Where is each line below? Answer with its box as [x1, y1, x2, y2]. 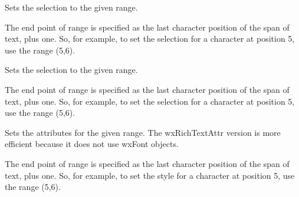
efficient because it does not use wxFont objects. [5, 138, 179, 150]
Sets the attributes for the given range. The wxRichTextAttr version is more [5, 126, 281, 138]
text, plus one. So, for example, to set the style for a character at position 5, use [5, 169, 295, 181]
